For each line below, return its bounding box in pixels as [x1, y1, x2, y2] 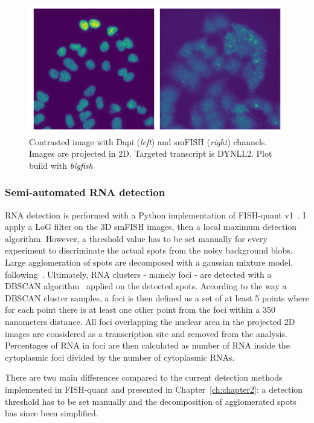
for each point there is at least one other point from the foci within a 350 [5, 303, 275, 316]
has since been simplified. [5, 407, 98, 419]
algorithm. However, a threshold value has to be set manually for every [5, 232, 268, 244]
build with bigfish [29, 159, 93, 171]
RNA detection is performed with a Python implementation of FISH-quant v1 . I [5, 208, 306, 221]
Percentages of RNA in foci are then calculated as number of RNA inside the [5, 339, 290, 352]
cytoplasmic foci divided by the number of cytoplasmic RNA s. [5, 350, 235, 363]
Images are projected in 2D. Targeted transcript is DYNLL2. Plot [29, 147, 272, 160]
